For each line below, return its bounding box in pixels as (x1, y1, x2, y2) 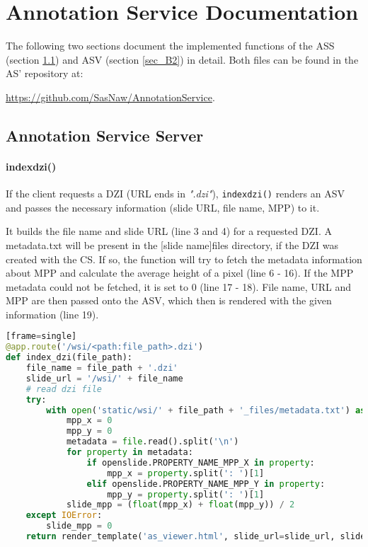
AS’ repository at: (6, 66, 84, 81)
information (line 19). (6, 306, 99, 321)
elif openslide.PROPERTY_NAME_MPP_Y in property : (86, 478, 326, 489)
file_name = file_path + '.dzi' (25, 363, 178, 374)
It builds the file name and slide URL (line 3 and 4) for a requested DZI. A (6, 224, 332, 238)
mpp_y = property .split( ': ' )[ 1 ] (107, 489, 265, 500)
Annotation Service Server (6, 124, 204, 146)
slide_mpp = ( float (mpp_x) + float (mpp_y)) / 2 (66, 500, 295, 510)
